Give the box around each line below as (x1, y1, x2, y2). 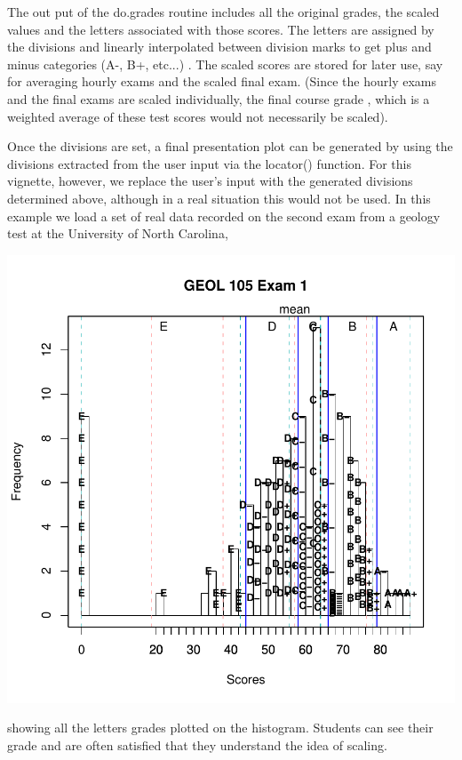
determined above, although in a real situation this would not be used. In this (7, 188, 431, 207)
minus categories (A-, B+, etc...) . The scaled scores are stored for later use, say (7, 54, 443, 73)
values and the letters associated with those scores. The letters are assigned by (7, 20, 434, 38)
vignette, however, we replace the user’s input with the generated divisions (7, 172, 413, 190)
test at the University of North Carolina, (7, 224, 228, 243)
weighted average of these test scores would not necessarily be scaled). (7, 107, 388, 125)
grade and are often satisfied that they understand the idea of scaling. (7, 735, 387, 754)
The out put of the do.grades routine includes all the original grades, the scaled (7, 3, 440, 20)
